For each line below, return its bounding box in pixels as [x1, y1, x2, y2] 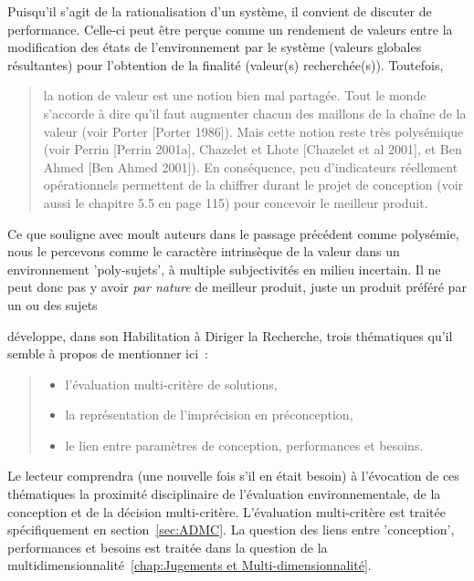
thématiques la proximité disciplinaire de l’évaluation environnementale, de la [7, 484, 441, 503]
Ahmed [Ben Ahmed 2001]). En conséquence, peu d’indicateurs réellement [43, 157, 458, 176]
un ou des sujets [7, 295, 98, 314]
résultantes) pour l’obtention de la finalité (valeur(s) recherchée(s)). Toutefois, [7, 55, 444, 74]
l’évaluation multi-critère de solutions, [65, 374, 278, 393]
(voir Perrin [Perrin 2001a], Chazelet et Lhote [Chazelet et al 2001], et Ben [43, 140, 462, 159]
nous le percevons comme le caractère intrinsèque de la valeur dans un [7, 242, 400, 261]
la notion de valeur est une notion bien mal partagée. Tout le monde [43, 86, 427, 105]
